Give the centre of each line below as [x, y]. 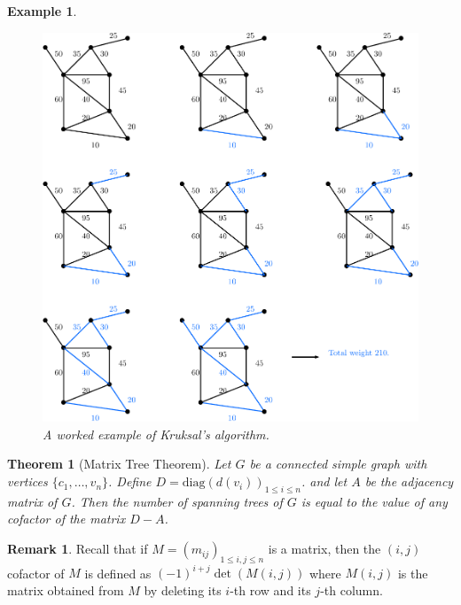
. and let [324, 481]
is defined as [118, 573]
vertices [27, 481]
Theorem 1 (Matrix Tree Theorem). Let [119, 464]
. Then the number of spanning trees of [177, 501]
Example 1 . [42, 11]
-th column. [352, 589]
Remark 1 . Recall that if [78, 549]
